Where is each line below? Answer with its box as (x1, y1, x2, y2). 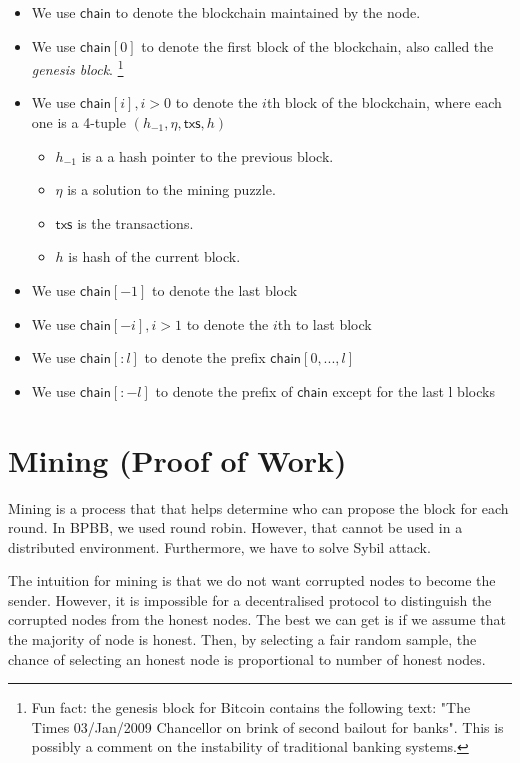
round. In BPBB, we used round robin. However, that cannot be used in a (8, 517, 463, 538)
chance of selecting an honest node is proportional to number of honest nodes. (8, 648, 486, 669)
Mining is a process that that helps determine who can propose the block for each (8, 497, 509, 518)
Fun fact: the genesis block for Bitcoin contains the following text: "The (31, 697, 471, 718)
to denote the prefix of (155, 380, 293, 401)
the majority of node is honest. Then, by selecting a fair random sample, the (8, 629, 477, 650)
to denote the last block (152, 280, 298, 300)
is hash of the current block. (68, 246, 241, 267)
